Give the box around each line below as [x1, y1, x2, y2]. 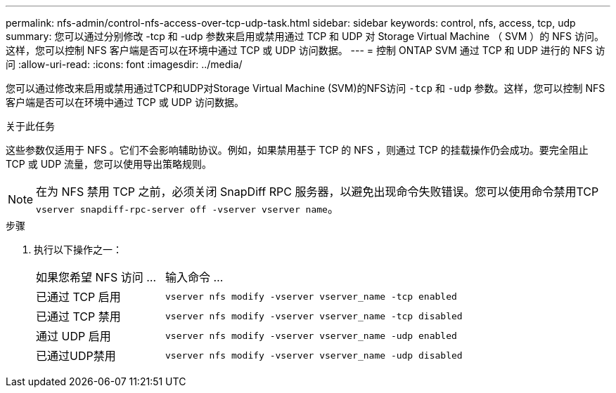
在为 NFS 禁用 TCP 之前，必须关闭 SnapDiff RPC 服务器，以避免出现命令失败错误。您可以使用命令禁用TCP [36, 185, 599, 199]
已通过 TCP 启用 [36, 290, 121, 304]
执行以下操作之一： [34, 244, 122, 255]
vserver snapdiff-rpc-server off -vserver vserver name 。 [36, 201, 339, 215]
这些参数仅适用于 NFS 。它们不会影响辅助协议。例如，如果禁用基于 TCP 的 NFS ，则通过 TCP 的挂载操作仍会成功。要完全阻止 [6, 144, 589, 156]
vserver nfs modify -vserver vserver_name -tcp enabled [165, 291, 457, 302]
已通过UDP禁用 [36, 349, 116, 363]
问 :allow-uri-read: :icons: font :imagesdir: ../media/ [6, 58, 243, 70]
